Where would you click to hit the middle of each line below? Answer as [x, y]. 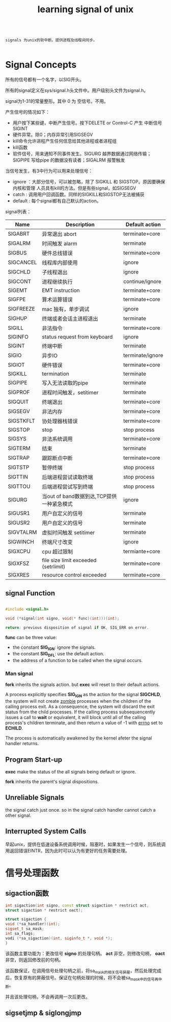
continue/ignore [142, 282]
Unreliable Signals [35, 798]
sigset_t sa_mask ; [25, 929]
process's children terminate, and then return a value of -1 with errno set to [84, 723]
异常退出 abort [59, 234]
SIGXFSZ [19, 564]
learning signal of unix [85, 9]
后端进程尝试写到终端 [67, 487]
